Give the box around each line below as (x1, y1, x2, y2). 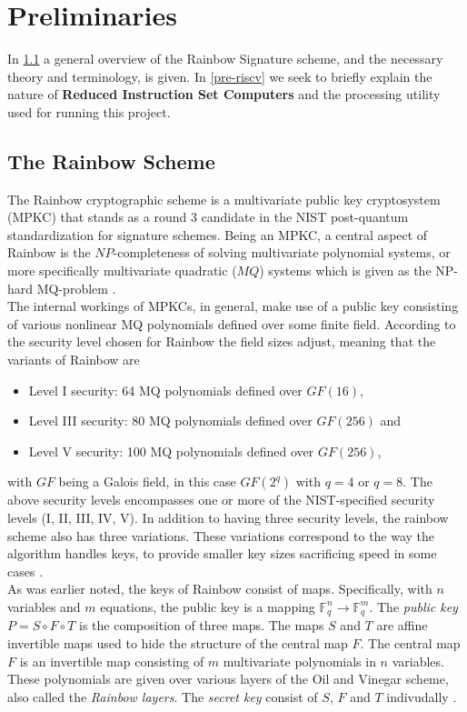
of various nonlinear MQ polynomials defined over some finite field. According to (7, 314, 456, 333)
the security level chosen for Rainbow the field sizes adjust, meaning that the (7, 332, 436, 351)
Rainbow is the (7, 243, 91, 262)
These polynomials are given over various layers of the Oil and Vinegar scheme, (7, 669, 449, 688)
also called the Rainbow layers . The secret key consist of (7, 687, 318, 706)
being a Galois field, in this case (58, 472, 236, 491)
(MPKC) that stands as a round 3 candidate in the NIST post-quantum (7, 207, 409, 226)
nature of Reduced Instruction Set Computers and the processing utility (7, 85, 441, 104)
